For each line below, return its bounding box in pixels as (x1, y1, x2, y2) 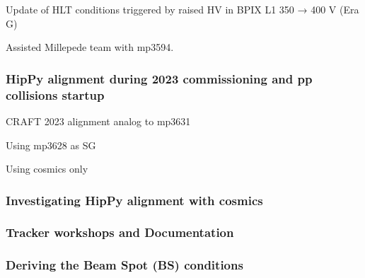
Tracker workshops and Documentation (6, 224, 234, 241)
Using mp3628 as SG (6, 137, 96, 152)
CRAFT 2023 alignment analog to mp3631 (6, 113, 191, 128)
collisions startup (6, 86, 105, 103)
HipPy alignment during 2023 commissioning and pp (6, 69, 313, 87)
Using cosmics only (6, 161, 88, 176)
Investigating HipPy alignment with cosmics (6, 191, 263, 209)
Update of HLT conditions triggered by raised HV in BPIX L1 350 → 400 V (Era (6, 2, 359, 16)
